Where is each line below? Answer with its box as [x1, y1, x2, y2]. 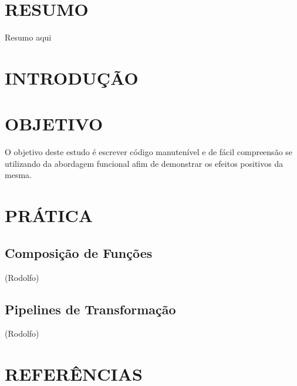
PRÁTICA [5, 203, 93, 227]
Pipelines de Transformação [5, 300, 176, 318]
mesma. [5, 169, 32, 181]
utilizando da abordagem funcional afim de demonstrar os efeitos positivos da [5, 157, 283, 169]
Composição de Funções [5, 243, 153, 261]
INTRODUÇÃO [5, 65, 139, 89]
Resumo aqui [5, 31, 52, 43]
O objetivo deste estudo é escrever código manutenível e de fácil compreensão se [5, 146, 293, 158]
